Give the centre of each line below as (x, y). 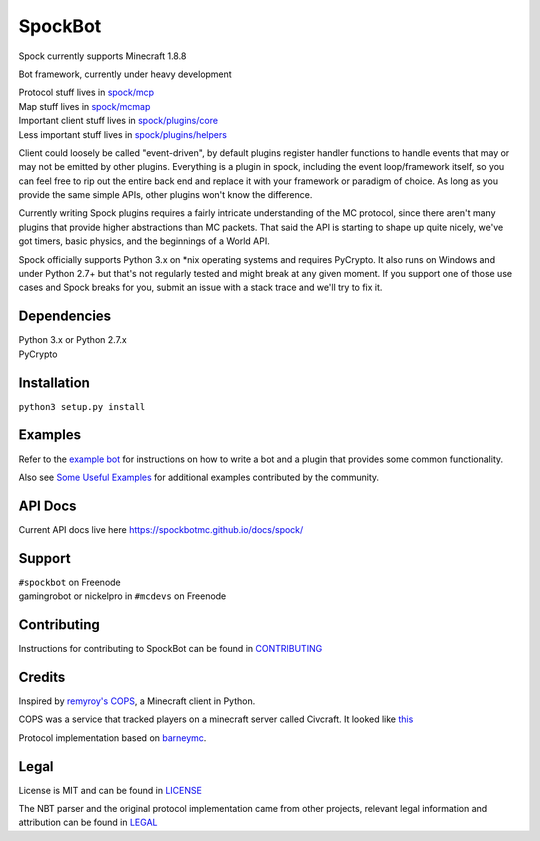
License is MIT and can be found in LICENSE (110, 790)
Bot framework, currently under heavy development (125, 74)
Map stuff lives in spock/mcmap (84, 106)
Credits (42, 676)
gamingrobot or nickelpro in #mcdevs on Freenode (122, 596)
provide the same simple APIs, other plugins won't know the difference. (165, 195)
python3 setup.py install (82, 406)
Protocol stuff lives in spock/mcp (86, 92)
